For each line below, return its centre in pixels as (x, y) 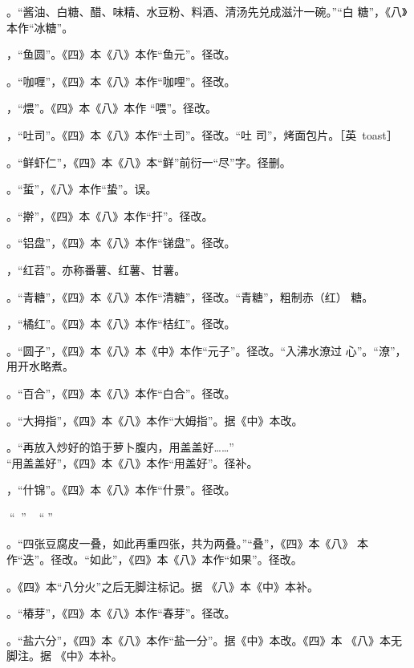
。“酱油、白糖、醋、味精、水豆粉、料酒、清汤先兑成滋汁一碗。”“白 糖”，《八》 (207, 11)
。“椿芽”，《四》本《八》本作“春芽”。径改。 (121, 613)
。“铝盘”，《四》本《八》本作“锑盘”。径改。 (121, 243)
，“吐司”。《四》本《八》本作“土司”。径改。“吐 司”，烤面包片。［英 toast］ (202, 134)
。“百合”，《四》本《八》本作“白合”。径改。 (121, 393)
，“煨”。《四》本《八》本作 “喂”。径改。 (112, 108)
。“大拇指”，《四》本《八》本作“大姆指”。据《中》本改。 (155, 420)
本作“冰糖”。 (40, 27)
